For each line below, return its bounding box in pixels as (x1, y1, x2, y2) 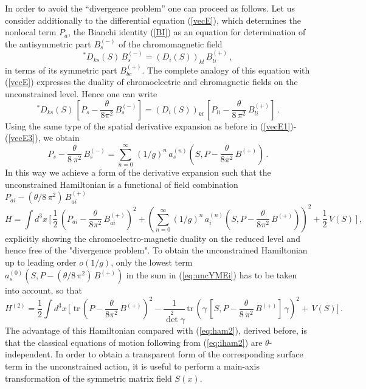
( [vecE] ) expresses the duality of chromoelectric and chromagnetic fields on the (5, 75, 298, 88)
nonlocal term (5, 26, 57, 38)
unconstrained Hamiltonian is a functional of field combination (5, 177, 238, 190)
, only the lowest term (111, 255, 193, 268)
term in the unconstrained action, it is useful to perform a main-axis (5, 359, 260, 372)
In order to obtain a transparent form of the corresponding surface (55, 348, 303, 360)
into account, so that (5, 284, 82, 297)
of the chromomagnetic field (119, 37, 223, 50)
